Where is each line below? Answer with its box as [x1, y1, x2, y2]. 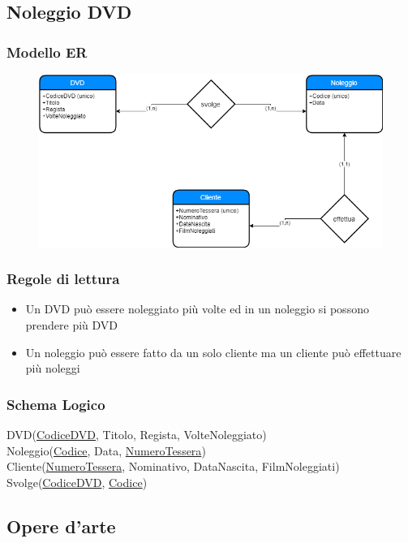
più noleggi [25, 360, 80, 377]
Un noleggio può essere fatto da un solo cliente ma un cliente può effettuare [25, 343, 402, 360]
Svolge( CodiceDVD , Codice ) [6, 473, 148, 490]
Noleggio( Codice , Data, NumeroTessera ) [6, 442, 206, 459]
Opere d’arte [6, 513, 116, 538]
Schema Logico [6, 394, 105, 414]
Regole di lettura [6, 269, 120, 289]
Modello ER [6, 41, 88, 62]
